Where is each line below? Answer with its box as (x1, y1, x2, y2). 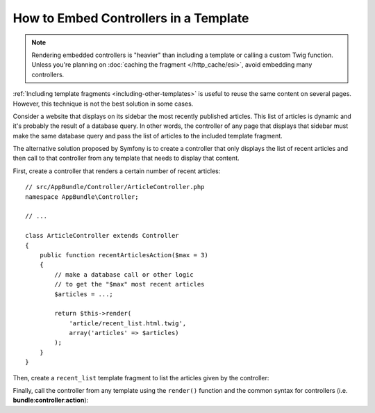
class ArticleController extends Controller (25, 232, 180, 240)
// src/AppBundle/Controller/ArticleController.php (25, 183, 205, 191)
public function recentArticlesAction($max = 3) (39, 251, 208, 259)
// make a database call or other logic (54, 270, 194, 278)
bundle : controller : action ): (12, 396, 89, 405)
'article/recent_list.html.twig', (69, 319, 187, 327)
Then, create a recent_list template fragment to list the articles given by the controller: (12, 373, 269, 382)
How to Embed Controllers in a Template (12, 10, 249, 26)
